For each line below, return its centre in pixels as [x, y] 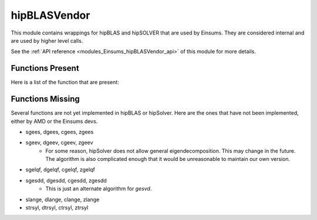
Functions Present [45, 68]
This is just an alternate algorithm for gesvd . [99, 189]
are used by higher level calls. [47, 40]
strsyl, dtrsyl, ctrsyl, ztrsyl [57, 208]
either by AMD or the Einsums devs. [54, 121]
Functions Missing [45, 99]
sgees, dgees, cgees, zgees [60, 132]
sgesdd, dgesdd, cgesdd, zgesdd [66, 180]
